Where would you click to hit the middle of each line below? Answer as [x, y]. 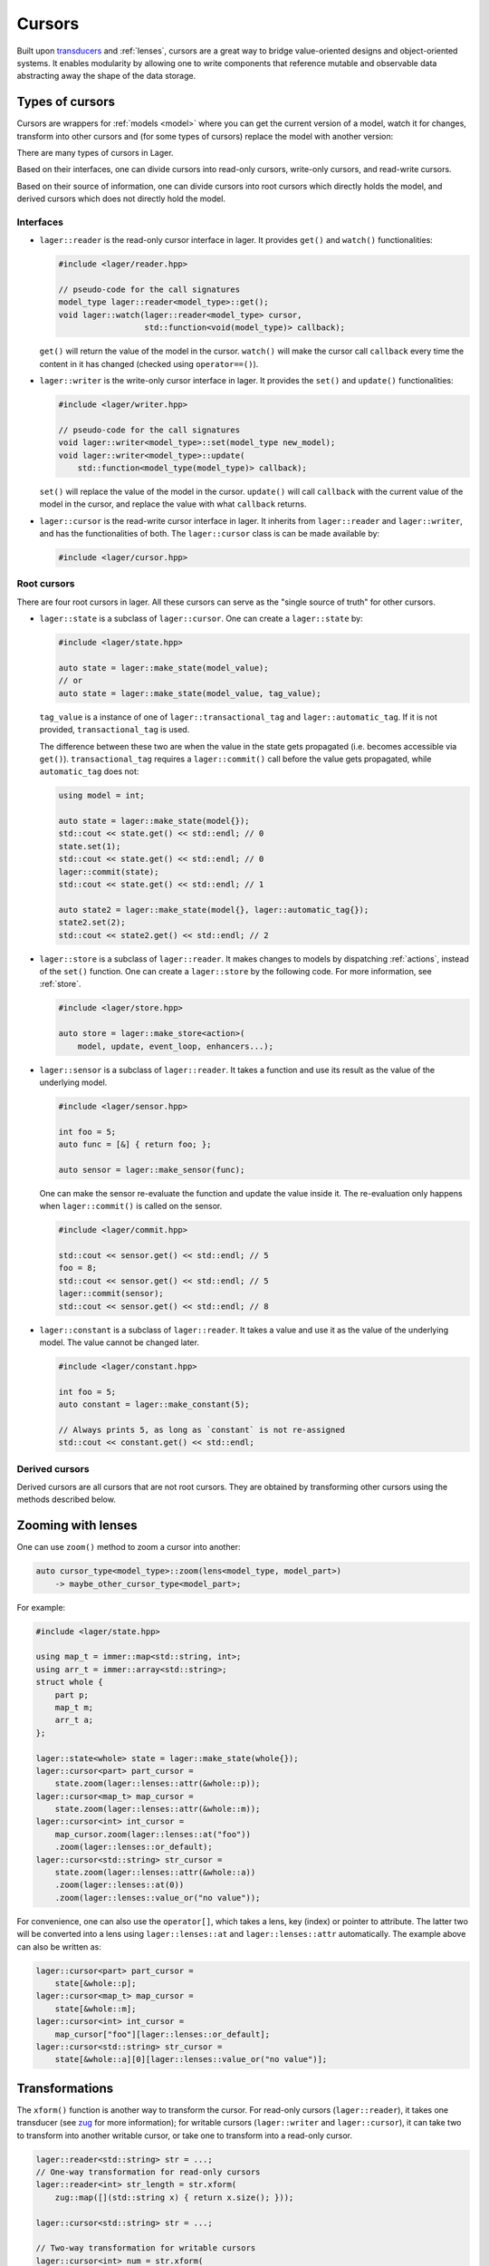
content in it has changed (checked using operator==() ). [149, 363]
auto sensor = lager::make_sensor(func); [152, 1170]
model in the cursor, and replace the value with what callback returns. [173, 504]
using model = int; [101, 796]
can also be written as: [59, 1946]
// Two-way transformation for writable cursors [146, 2248]
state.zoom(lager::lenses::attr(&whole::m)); [158, 1809]
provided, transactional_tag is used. [115, 730]
